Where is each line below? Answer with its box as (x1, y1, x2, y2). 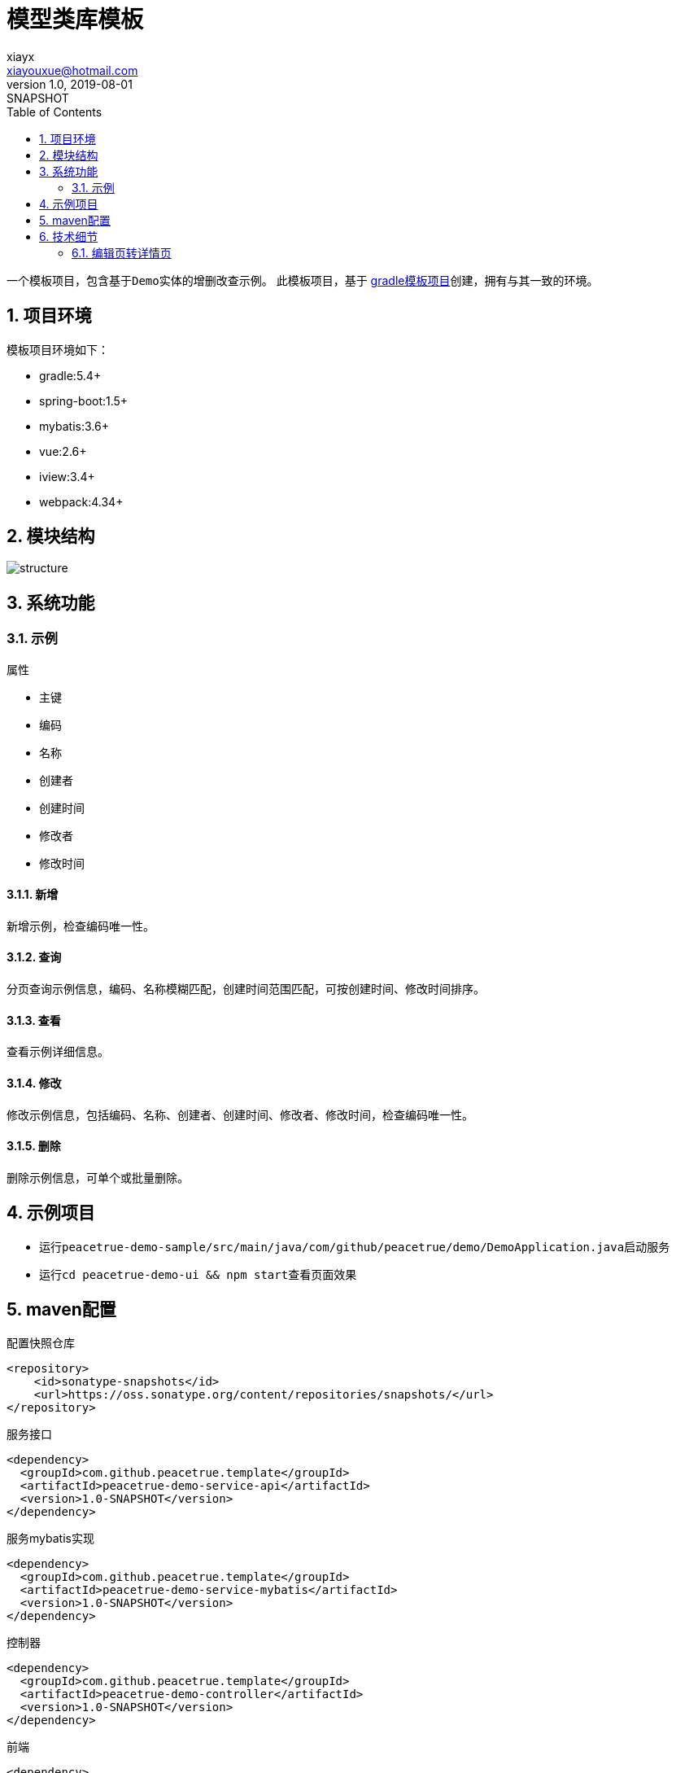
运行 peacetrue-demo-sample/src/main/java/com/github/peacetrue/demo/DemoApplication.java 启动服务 (39, 1239, 670, 1254)
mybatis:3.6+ (39, 418, 109, 433)
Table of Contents (7, 104, 102, 119)
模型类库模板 (7, 6, 144, 33)
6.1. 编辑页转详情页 (72, 245, 172, 260)
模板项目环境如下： (7, 342, 109, 357)
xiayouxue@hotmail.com (7, 63, 138, 77)
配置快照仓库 (7, 1336, 75, 1351)
